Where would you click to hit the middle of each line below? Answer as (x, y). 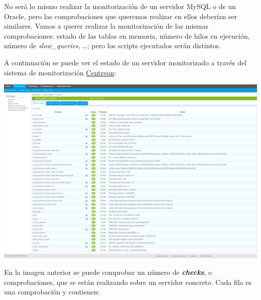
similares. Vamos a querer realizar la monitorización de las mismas (106, 26)
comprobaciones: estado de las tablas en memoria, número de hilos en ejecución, (127, 35)
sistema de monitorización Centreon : (60, 72)
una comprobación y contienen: (52, 292)
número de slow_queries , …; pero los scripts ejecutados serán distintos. (112, 45)
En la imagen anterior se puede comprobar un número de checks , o (108, 272)
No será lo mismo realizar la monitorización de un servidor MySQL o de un (120, 6)
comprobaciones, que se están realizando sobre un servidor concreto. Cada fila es (128, 282)
